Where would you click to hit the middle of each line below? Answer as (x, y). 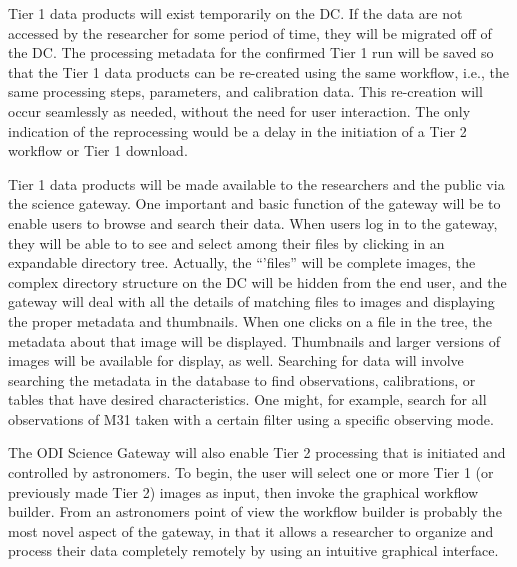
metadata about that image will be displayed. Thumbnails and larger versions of (254, 340)
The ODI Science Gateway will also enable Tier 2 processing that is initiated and (257, 452)
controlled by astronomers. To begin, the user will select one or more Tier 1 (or (251, 472)
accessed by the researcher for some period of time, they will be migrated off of (250, 32)
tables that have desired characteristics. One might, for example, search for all (247, 399)
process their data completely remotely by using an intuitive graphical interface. (253, 550)
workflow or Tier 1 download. (98, 150)
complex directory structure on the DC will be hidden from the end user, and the (257, 281)
